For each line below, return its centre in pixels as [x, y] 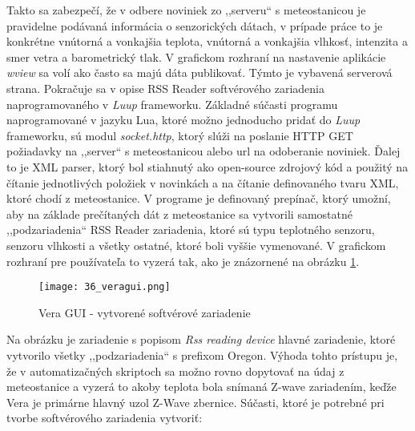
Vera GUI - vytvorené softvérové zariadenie [145, 312]
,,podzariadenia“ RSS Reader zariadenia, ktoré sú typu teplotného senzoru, [191, 230]
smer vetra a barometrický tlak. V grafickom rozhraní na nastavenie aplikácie [196, 56]
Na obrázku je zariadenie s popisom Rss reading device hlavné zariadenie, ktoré [201, 339]
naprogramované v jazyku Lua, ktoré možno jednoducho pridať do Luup [183, 120]
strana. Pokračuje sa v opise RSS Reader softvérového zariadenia [165, 88]
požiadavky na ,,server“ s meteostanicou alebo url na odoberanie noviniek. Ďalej [203, 151]
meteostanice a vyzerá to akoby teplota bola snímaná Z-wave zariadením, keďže [201, 387]
